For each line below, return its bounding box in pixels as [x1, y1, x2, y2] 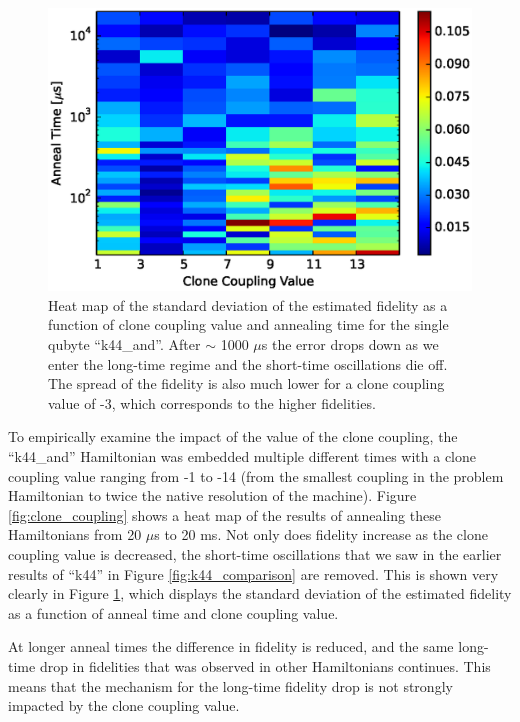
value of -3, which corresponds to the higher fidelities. [48, 392, 376, 413]
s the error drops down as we [261, 334, 439, 354]
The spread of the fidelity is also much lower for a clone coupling [48, 373, 445, 394]
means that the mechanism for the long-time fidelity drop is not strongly [8, 675, 453, 696]
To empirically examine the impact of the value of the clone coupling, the [8, 426, 458, 447]
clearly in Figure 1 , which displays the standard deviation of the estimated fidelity [8, 583, 512, 604]
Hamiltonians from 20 [8, 524, 142, 545]
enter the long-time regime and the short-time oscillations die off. [48, 353, 448, 374]
